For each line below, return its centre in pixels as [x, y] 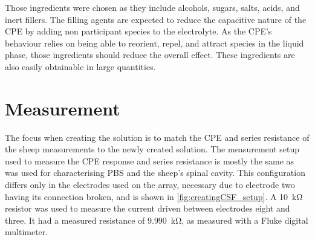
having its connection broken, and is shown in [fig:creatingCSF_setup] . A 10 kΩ [154, 196]
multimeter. [27, 232]
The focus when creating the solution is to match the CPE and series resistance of [157, 137]
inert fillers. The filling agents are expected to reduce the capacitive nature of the [156, 19]
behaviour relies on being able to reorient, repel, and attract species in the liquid [154, 43]
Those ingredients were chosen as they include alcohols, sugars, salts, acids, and [152, 7]
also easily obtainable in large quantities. [80, 66]
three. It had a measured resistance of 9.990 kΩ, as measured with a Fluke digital [157, 220]
